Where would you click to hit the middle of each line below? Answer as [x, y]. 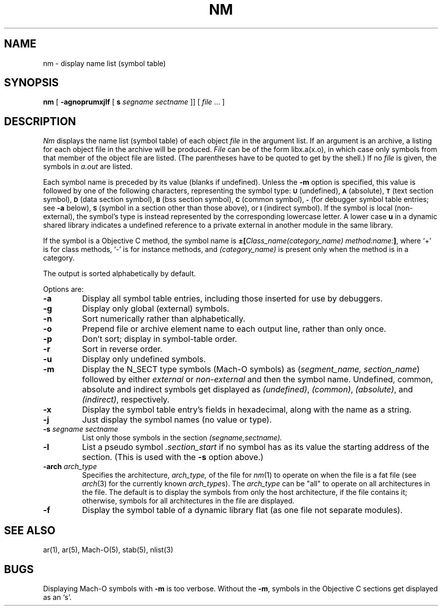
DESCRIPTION [40, 121]
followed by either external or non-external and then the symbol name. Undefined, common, [258, 379]
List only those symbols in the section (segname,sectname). [182, 438]
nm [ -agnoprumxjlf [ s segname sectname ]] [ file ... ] [134, 102]
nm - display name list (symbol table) [104, 63]
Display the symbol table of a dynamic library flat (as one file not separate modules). [242, 510]
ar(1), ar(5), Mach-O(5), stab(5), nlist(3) [108, 550]
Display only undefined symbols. [144, 359]
